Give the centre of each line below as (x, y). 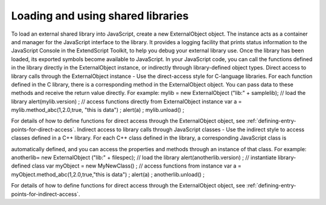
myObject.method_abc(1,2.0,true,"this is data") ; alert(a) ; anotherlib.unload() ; (108, 174)
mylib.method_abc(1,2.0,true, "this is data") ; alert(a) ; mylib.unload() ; (98, 110)
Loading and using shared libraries (100, 16)
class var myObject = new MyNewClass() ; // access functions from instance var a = (136, 166)
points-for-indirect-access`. (46, 194)
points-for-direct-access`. (43, 129)
